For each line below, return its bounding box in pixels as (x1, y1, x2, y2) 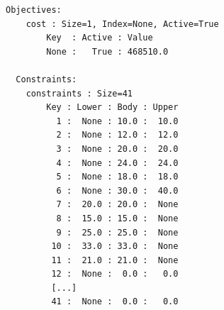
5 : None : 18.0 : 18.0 (56, 172, 179, 182)
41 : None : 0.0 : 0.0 (51, 297, 179, 307)
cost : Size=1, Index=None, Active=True (26, 18, 219, 29)
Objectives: (6, 5, 62, 15)
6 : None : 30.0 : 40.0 (56, 185, 179, 196)
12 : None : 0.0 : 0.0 (51, 269, 179, 279)
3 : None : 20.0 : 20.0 (56, 143, 179, 154)
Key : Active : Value (46, 33, 153, 43)
